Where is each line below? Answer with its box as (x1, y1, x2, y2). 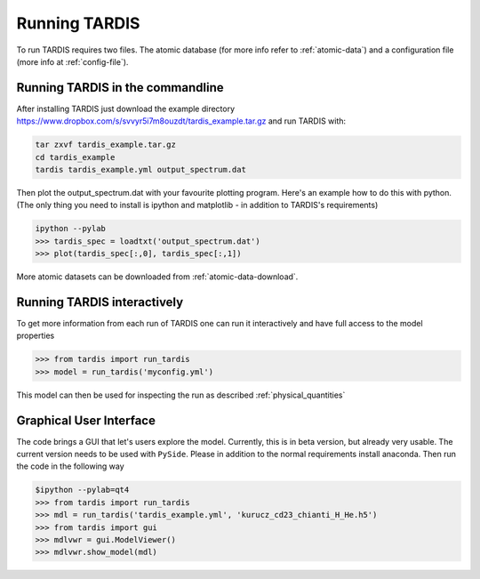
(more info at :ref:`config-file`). (16, 56, 129, 67)
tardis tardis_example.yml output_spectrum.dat (35, 165, 246, 174)
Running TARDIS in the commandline (16, 80, 224, 95)
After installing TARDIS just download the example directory (16, 103, 236, 114)
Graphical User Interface (16, 413, 156, 428)
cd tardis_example (35, 152, 116, 162)
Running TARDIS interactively (16, 294, 184, 310)
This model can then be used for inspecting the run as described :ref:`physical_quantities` (16, 390, 346, 400)
